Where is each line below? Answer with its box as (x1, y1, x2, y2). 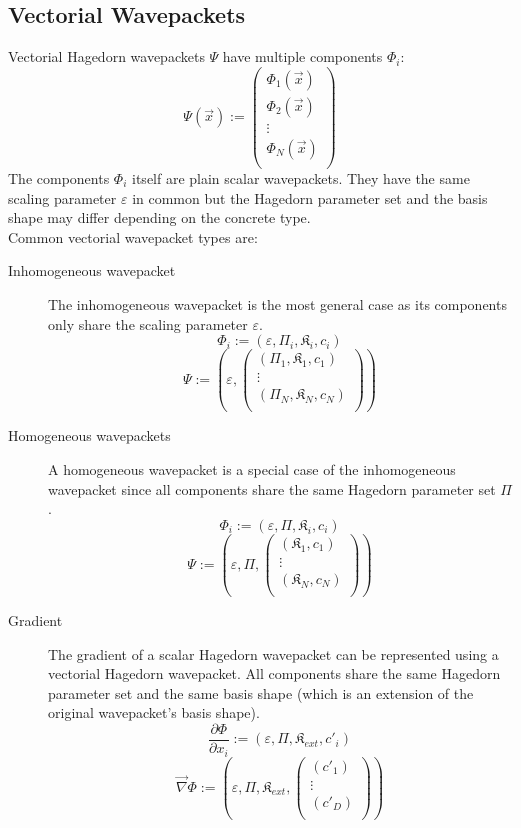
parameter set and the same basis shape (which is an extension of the (48, 682, 474, 703)
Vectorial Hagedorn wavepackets (8, 46, 205, 67)
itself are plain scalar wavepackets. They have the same (132, 168, 470, 189)
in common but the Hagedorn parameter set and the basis (132, 187, 488, 208)
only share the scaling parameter (48, 313, 248, 334)
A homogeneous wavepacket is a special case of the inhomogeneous (48, 459, 456, 480)
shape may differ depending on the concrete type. (8, 207, 311, 228)
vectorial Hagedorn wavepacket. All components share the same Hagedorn (48, 663, 501, 684)
